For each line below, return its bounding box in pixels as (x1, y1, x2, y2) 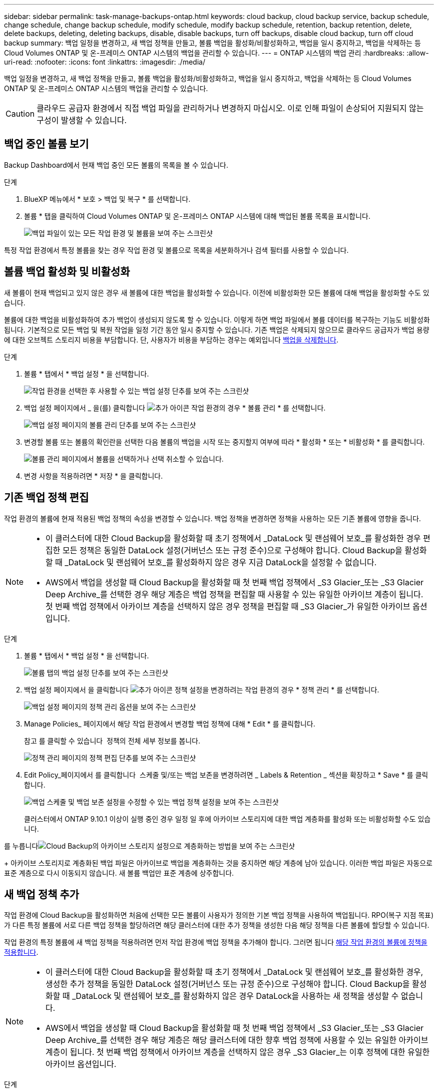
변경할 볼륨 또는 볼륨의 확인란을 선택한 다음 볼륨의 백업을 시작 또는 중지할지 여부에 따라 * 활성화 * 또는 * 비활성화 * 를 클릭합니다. (24, 437, 425, 446)
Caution (5, 109, 35, 119)
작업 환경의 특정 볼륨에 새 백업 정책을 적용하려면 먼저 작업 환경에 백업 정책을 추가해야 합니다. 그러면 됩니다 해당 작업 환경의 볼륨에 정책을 (4, 938, 427, 947)
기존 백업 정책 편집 (4, 491, 89, 504)
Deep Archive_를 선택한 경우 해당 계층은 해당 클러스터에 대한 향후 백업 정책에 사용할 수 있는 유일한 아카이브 (45, 1035, 428, 1045)
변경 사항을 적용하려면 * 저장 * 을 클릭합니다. (24, 471, 163, 480)
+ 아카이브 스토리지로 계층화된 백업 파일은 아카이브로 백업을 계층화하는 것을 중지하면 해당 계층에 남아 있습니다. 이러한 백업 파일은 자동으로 (4, 858, 432, 867)
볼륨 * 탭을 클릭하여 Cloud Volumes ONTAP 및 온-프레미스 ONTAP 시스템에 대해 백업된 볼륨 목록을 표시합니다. (24, 211, 370, 220)
